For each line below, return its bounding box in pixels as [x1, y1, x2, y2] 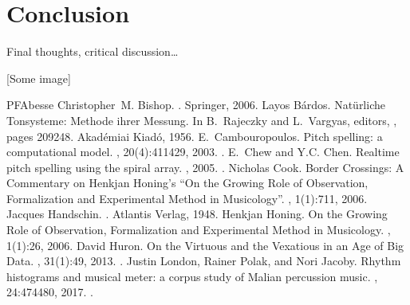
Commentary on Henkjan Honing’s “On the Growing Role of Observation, [6, 174, 369, 191]
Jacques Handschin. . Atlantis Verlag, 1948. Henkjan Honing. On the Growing [6, 205, 388, 222]
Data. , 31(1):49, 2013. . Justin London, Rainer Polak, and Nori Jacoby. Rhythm [6, 252, 401, 269]
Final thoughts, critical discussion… [6, 43, 179, 60]
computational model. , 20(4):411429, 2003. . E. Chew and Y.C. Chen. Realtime [6, 143, 400, 160]
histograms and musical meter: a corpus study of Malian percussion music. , [6, 268, 378, 284]
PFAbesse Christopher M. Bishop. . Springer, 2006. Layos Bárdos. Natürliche [6, 96, 385, 113]
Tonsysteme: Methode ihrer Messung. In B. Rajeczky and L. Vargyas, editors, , [6, 111, 397, 128]
